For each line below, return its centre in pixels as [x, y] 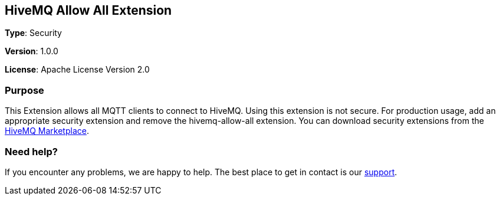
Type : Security [33, 33]
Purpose [24, 90]
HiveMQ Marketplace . [47, 131]
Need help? [31, 151]
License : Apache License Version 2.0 [77, 70]
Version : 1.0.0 [32, 51]
